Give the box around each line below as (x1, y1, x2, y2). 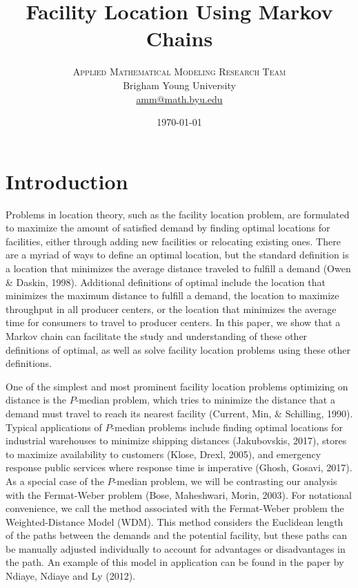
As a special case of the (6, 473, 104, 488)
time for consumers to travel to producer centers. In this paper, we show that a (6, 315, 341, 330)
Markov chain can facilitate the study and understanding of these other (6, 328, 308, 343)
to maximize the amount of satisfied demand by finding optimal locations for (6, 220, 330, 235)
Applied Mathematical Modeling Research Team (72, 64, 286, 79)
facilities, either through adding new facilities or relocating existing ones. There (6, 234, 341, 248)
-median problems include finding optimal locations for (111, 419, 343, 434)
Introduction (6, 167, 128, 195)
